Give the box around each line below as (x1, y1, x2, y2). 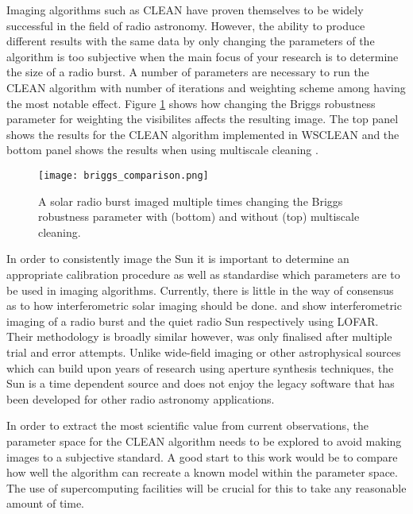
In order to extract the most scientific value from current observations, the (6, 417, 369, 434)
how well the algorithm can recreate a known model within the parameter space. (6, 464, 398, 481)
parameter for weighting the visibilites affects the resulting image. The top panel (6, 110, 399, 127)
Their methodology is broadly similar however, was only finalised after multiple (6, 328, 392, 345)
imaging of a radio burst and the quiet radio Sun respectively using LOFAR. (6, 312, 379, 329)
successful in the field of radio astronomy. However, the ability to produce (6, 17, 365, 33)
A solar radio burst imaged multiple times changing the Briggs (38, 192, 343, 209)
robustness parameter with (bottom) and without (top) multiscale (38, 208, 360, 225)
